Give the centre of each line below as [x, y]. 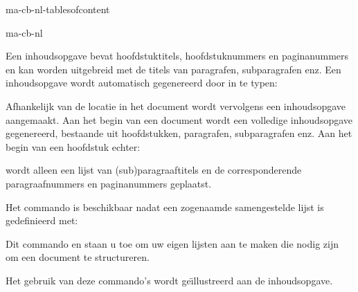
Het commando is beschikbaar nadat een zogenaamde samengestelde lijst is [165, 207]
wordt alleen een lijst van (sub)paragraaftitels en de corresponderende [154, 170]
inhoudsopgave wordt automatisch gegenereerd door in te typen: [142, 83]
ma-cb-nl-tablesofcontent [58, 9]
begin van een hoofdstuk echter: [73, 146]
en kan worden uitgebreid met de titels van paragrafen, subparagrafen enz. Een [173, 69]
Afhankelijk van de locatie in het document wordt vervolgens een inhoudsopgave [176, 106]
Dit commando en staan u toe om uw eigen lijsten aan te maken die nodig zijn [172, 243]
